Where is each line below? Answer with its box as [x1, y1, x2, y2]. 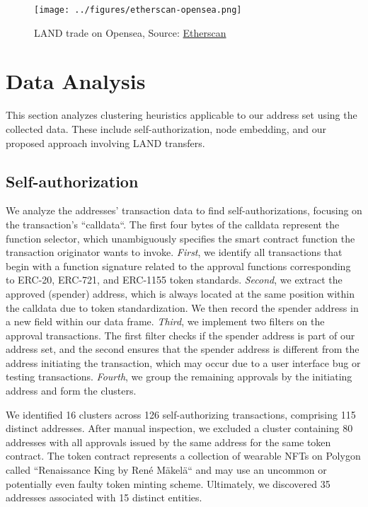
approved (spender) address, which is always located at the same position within [6, 286, 355, 301]
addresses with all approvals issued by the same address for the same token [6, 434, 331, 449]
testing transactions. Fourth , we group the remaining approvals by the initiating [6, 369, 352, 384]
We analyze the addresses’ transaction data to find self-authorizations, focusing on [6, 203, 362, 218]
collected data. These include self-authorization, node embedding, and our [6, 121, 326, 136]
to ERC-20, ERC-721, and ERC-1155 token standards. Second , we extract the [6, 272, 343, 287]
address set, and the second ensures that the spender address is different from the [6, 342, 360, 356]
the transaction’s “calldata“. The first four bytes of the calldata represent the [6, 216, 340, 231]
